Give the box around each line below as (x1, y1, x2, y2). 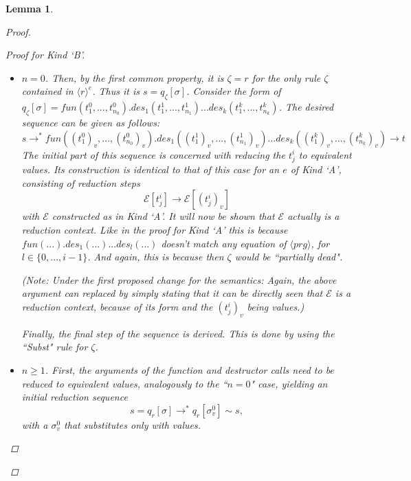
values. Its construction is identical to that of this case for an (21, 162, 280, 177)
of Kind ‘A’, (290, 162, 342, 177)
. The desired (278, 100, 334, 114)
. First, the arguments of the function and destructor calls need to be (45, 363, 334, 377)
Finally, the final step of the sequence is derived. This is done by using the (21, 326, 335, 340)
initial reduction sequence (21, 390, 128, 404)
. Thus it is (92, 84, 140, 98)
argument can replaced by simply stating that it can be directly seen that (21, 286, 323, 300)
